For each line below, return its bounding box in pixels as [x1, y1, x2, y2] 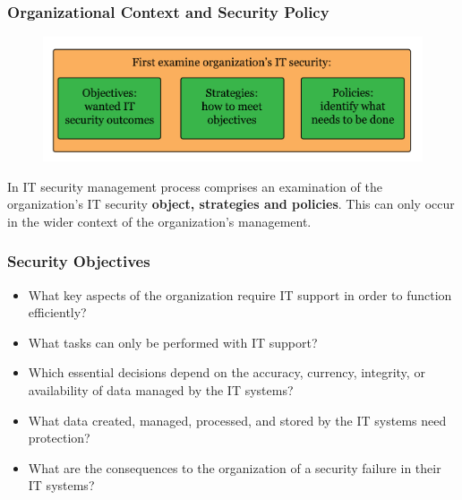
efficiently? [28, 303, 87, 322]
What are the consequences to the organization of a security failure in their [28, 458, 441, 477]
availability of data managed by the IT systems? [28, 381, 294, 400]
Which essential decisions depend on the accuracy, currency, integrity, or [28, 363, 425, 382]
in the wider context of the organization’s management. [7, 211, 312, 230]
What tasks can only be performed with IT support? [28, 332, 318, 351]
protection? [28, 428, 90, 447]
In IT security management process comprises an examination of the [7, 177, 382, 195]
